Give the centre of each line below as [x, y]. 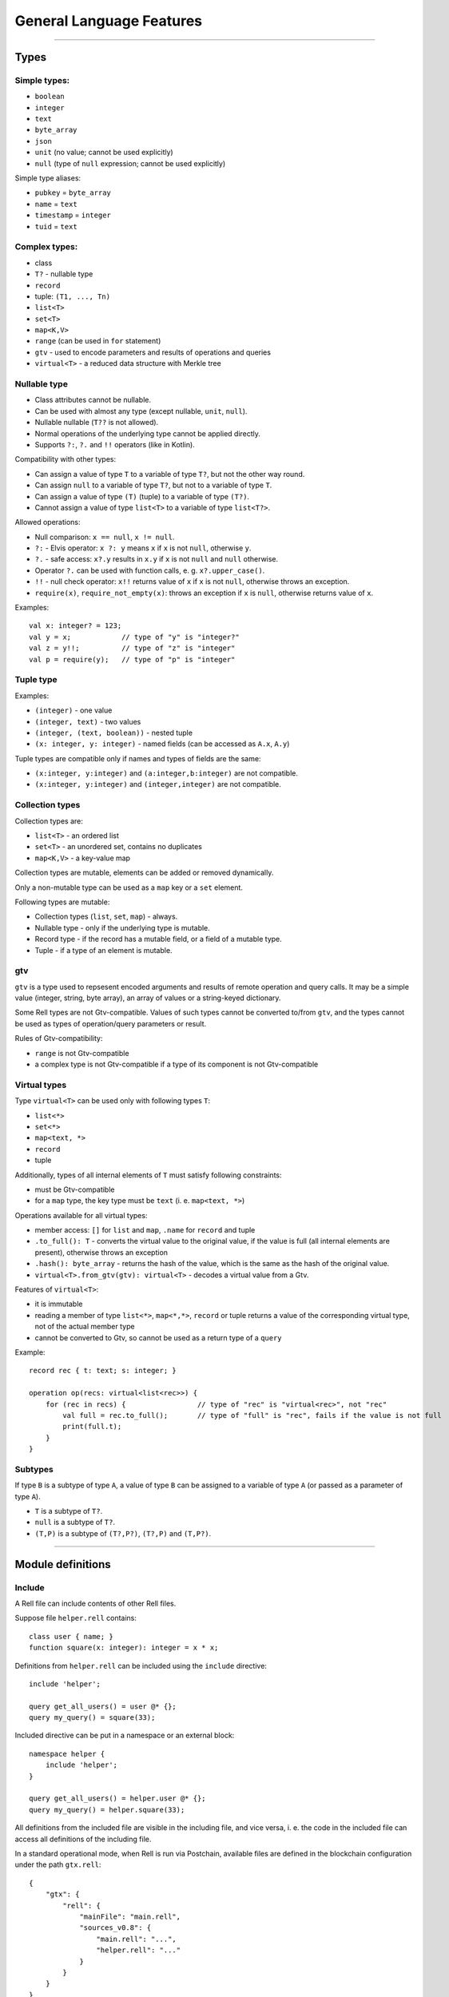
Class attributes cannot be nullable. [93, 400]
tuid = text [56, 226]
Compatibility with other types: [65, 459]
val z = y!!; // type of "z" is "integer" [132, 648]
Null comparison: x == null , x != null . [105, 537]
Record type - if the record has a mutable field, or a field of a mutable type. [159, 939]
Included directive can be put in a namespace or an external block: [125, 1735]
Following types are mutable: [62, 902]
